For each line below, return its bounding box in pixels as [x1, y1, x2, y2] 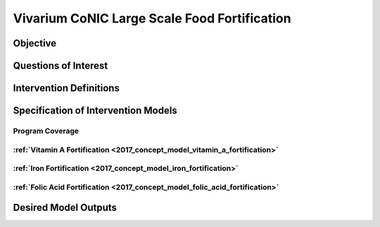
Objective [13, 37, 57, 49]
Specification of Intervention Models [13, 105, 177, 117]
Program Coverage [13, 126, 80, 136]
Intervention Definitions [13, 82, 120, 94]
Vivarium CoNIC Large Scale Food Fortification [13, 11, 291, 26]
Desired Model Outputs [13, 202, 118, 214]
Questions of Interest [13, 60, 108, 72]
